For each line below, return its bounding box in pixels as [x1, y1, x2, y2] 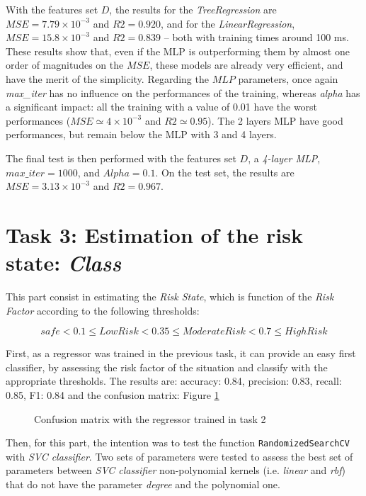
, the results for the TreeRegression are [109, 2, 277, 16]
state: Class [6, 248, 122, 278]
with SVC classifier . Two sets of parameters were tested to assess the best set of [6, 449, 353, 463]
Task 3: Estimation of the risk [6, 220, 303, 249]
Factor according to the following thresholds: [6, 303, 200, 317]
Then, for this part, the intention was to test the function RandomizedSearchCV [6, 435, 350, 450]
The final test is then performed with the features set [6, 150, 236, 165]
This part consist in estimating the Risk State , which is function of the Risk [6, 289, 334, 304]
